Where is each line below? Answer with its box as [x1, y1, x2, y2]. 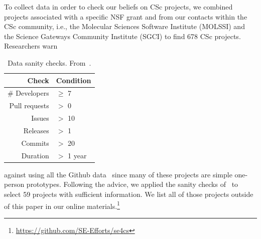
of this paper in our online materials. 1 [4, 199, 120, 211]
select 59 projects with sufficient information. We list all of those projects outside [4, 188, 253, 199]
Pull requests [9, 100, 49, 111]
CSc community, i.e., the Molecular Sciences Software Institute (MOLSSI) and [4, 21, 245, 32]
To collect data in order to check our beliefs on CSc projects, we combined [4, 2, 233, 12]
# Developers [8, 88, 49, 98]
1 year [68, 150, 87, 160]
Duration [21, 150, 49, 160]
